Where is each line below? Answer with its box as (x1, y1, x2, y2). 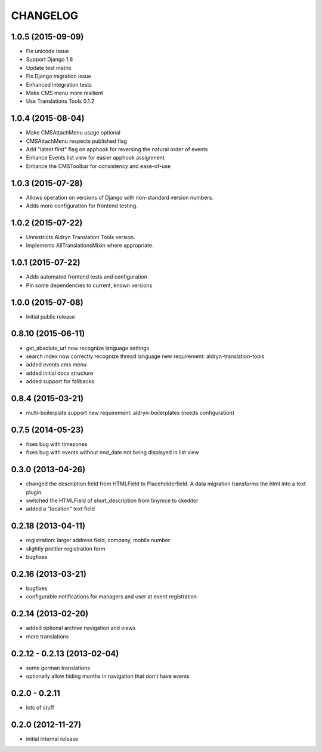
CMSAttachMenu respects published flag (26, 137, 128, 145)
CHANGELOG (11, 9, 79, 22)
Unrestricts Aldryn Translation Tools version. (26, 234, 135, 241)
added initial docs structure (26, 369, 94, 377)
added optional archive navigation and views (26, 625, 136, 632)
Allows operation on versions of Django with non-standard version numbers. (26, 194, 214, 201)
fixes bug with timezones (26, 440, 88, 448)
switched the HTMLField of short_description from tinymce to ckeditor (26, 497, 199, 505)
